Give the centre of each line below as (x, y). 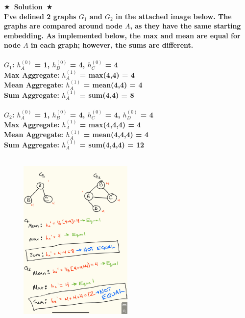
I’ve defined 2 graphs (40, 16)
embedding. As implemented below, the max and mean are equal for (122, 35)
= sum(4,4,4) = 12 (112, 144)
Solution (28, 6)
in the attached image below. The (174, 16)
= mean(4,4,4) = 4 (116, 134)
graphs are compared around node (63, 26)
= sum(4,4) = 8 (107, 95)
